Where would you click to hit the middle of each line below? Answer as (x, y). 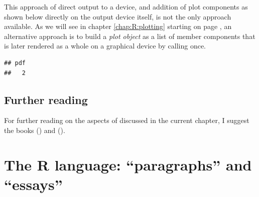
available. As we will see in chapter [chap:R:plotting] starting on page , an (118, 26)
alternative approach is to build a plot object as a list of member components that (130, 36)
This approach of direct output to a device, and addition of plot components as (126, 6)
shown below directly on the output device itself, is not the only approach (118, 16)
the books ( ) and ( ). (35, 130)
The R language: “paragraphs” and (128, 164)
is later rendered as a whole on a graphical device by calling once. (105, 46)
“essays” (33, 184)
